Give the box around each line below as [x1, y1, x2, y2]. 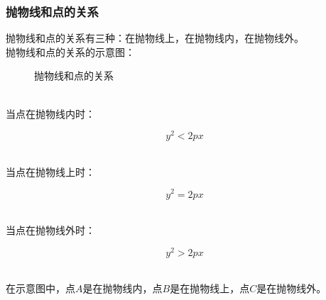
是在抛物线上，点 [170, 281, 250, 296]
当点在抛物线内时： [6, 106, 95, 121]
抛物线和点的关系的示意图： [6, 44, 135, 59]
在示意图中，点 [6, 281, 75, 296]
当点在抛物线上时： [6, 164, 95, 179]
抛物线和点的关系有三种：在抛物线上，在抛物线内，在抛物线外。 [6, 30, 304, 45]
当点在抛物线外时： [6, 223, 95, 238]
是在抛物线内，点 [82, 281, 163, 296]
